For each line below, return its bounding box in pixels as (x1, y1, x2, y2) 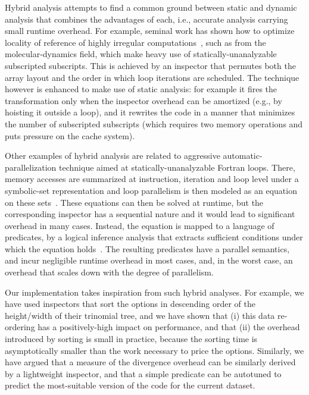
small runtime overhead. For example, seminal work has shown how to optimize (5, 24, 295, 37)
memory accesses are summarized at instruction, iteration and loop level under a (5, 173, 299, 185)
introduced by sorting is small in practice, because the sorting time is (5, 333, 258, 345)
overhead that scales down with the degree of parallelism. (5, 266, 214, 278)
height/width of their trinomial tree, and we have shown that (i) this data (5, 309, 275, 321)
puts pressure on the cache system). (5, 129, 135, 142)
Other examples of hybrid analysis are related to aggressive (5, 149, 220, 162)
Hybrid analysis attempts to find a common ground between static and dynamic (5, 1, 297, 13)
